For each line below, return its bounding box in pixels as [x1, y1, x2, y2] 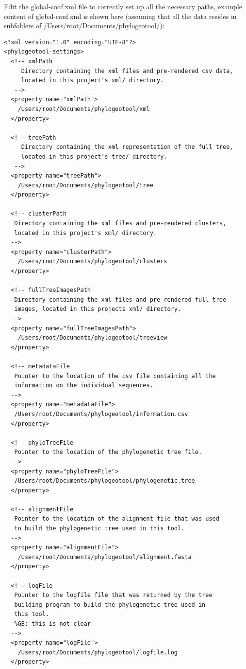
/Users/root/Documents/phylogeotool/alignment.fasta [17, 553, 192, 561]
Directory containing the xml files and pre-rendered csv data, [21, 67, 233, 74]
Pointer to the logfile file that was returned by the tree [14, 592, 213, 599]
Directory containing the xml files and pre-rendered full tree [14, 296, 227, 303]
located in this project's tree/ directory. [21, 153, 167, 160]
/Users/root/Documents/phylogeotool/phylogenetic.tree [14, 477, 195, 485]
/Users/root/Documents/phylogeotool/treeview [17, 334, 167, 342]
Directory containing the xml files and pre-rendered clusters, [14, 220, 227, 227]
